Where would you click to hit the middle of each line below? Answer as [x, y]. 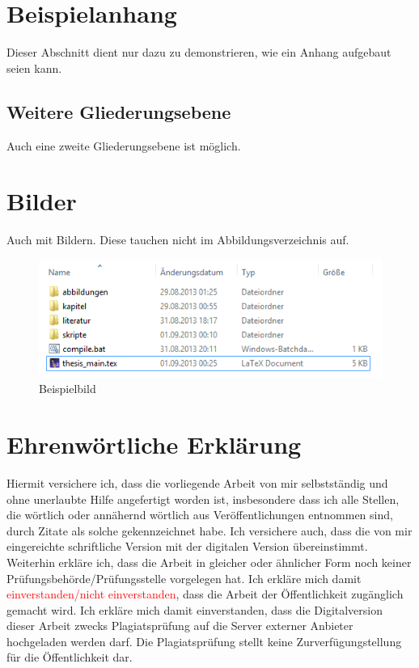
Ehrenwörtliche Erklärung [154, 444]
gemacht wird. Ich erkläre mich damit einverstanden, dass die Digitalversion [195, 609]
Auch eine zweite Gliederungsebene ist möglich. [124, 145]
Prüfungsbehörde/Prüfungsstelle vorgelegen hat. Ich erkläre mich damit [184, 578]
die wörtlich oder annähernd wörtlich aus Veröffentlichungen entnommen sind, [200, 515]
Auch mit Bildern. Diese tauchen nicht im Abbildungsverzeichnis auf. [178, 240]
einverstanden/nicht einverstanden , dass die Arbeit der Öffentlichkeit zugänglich [205, 594]
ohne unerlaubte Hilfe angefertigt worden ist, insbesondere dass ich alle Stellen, [203, 499]
